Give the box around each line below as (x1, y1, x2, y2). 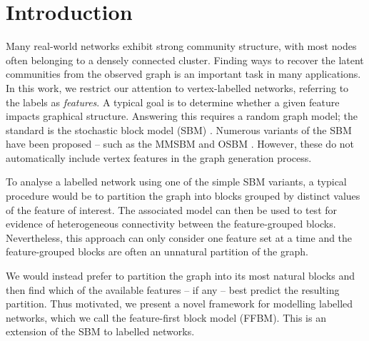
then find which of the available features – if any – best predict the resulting (6, 282, 340, 297)
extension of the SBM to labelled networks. (6, 324, 195, 339)
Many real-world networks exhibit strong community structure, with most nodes (6, 39, 357, 54)
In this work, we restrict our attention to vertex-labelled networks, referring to (6, 80, 349, 95)
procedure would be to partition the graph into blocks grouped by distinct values (6, 188, 360, 203)
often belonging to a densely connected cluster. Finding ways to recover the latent (6, 52, 364, 67)
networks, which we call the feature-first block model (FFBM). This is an (6, 310, 326, 325)
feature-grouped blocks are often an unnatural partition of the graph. (6, 244, 308, 259)
